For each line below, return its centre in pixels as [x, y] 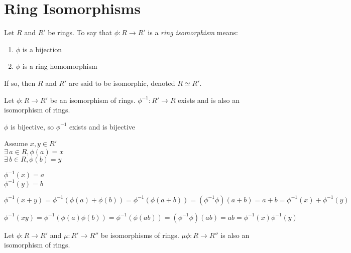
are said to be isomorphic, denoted [122, 83]
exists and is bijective [102, 126]
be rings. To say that [80, 32]
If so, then [20, 83]
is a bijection [42, 49]
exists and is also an [209, 100]
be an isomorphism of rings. [93, 100]
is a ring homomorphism [60, 66]
